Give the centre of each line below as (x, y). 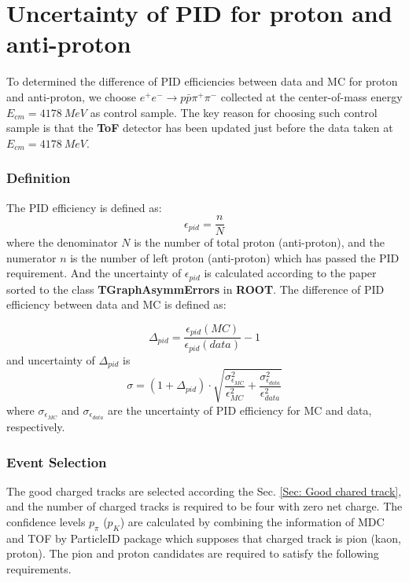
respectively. (36, 427)
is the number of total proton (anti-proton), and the (259, 242)
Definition (39, 178)
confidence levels (46, 522)
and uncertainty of (51, 359)
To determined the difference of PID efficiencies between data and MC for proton (202, 81)
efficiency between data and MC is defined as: (116, 304)
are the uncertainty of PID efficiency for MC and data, (240, 410)
